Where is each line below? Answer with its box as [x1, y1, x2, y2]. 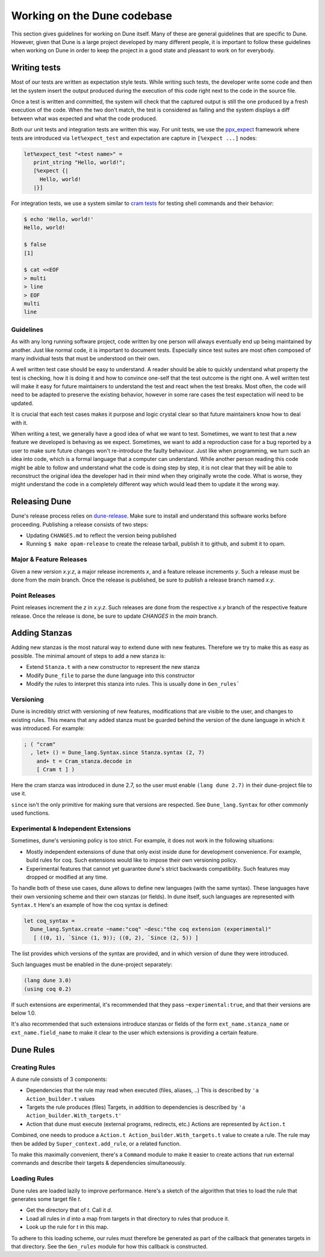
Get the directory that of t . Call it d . [26, 1206, 113, 1214]
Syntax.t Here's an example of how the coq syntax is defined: [11, 901, 169, 909]
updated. [11, 400, 34, 407]
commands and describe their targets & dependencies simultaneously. [11, 1159, 187, 1167]
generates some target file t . [11, 1195, 81, 1202]
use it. [11, 790, 26, 797]
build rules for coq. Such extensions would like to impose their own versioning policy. [26, 856, 238, 864]
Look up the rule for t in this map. [26, 1223, 108, 1230]
